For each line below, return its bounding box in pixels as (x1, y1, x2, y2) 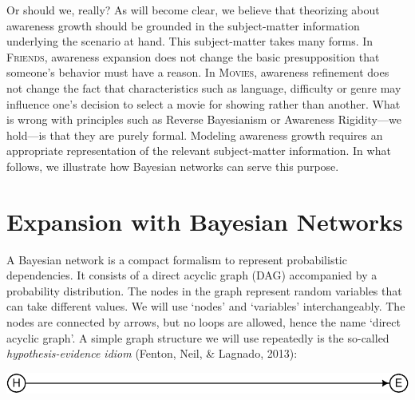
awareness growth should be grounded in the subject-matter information (6, 17, 360, 34)
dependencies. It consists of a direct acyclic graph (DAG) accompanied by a (6, 267, 377, 283)
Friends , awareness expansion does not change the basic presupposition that (6, 48, 380, 65)
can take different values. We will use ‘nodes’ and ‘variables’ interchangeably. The (6, 298, 405, 315)
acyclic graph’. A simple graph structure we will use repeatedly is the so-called (6, 329, 389, 346)
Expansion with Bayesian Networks (6, 204, 403, 237)
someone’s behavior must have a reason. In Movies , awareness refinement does (6, 64, 389, 81)
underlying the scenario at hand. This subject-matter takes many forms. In (6, 33, 373, 50)
